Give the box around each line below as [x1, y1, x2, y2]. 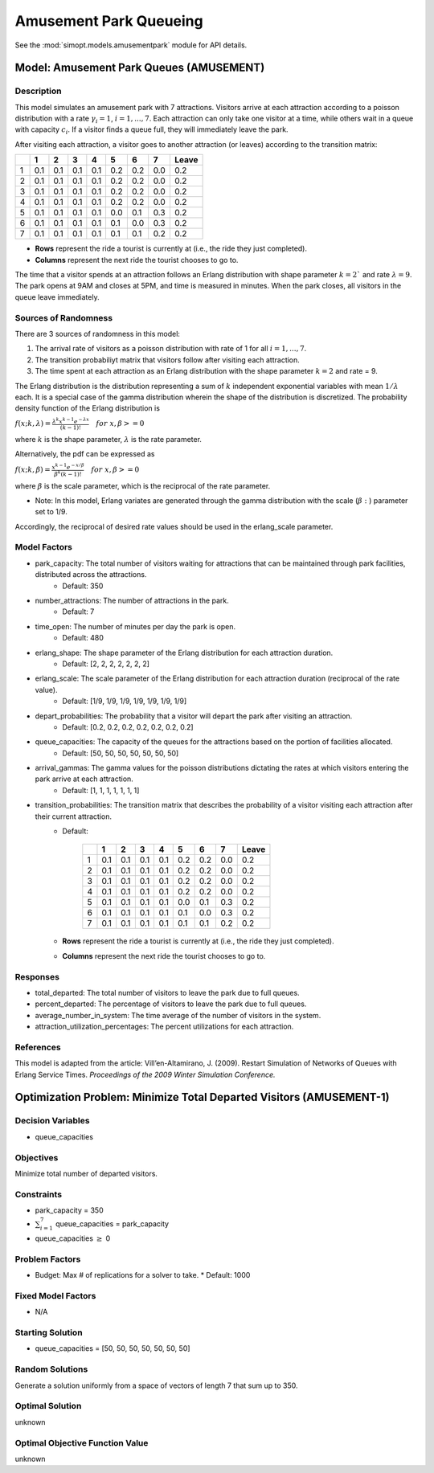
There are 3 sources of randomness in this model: [14, 329, 181, 338]
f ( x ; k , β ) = [14, 465, 51, 474]
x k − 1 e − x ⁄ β [51, 462, 84, 471]
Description [14, 85, 62, 96]
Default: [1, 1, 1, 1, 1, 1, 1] [62, 785, 140, 795]
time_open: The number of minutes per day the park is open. [35, 621, 236, 631]
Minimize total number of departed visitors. [14, 1168, 158, 1178]
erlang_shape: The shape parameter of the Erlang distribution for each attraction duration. [35, 648, 334, 657]
